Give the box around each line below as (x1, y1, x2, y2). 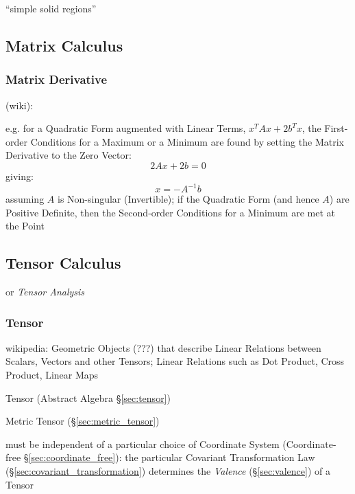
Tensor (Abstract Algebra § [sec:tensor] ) (5, 390, 171, 405)
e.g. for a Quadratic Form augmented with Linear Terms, (5, 121, 246, 135)
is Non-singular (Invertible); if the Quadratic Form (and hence (57, 192, 319, 206)
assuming (5, 192, 45, 206)
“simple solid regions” (5, 1, 97, 15)
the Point (5, 218, 45, 233)
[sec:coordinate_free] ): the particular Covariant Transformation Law (28, 450, 315, 464)
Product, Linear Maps (5, 368, 99, 382)
